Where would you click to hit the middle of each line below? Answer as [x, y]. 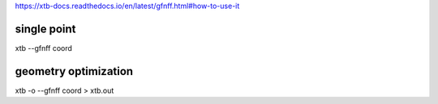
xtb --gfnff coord [44, 48]
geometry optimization [74, 71]
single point [45, 29]
